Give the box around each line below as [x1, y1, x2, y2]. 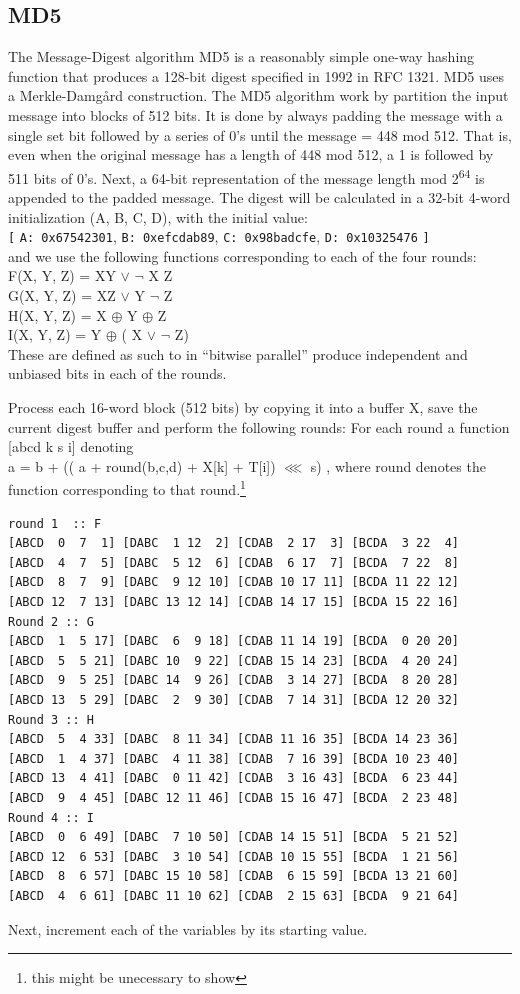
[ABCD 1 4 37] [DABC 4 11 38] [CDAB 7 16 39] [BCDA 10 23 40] [8, 751, 460, 766]
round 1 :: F [8, 516, 102, 531]
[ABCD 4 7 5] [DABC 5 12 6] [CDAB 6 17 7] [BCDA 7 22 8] [8, 555, 460, 570]
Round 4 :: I [8, 810, 94, 825]
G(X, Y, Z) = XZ [8, 285, 116, 306]
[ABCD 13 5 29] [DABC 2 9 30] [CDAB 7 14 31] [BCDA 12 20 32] [8, 692, 460, 707]
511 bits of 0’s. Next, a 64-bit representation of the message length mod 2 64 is [8, 164, 485, 188]
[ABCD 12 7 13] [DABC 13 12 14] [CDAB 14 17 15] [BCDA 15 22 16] [8, 595, 460, 610]
